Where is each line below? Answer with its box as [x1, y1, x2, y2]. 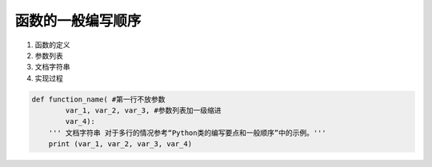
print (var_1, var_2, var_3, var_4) [48, 140, 192, 149]
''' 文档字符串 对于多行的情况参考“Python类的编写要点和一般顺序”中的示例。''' [48, 128, 327, 137]
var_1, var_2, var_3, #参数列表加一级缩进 [65, 106, 222, 115]
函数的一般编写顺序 [14, 12, 142, 30]
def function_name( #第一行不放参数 [31, 94, 166, 104]
